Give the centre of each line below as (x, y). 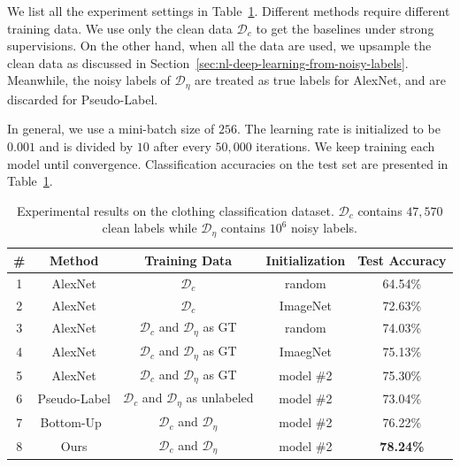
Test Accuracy (402, 260)
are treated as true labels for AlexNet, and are (320, 80)
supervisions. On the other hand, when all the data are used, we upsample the (219, 46)
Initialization (306, 260)
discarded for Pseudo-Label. (83, 99)
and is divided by (86, 146)
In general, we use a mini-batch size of (111, 129)
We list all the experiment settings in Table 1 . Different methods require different (229, 11)
